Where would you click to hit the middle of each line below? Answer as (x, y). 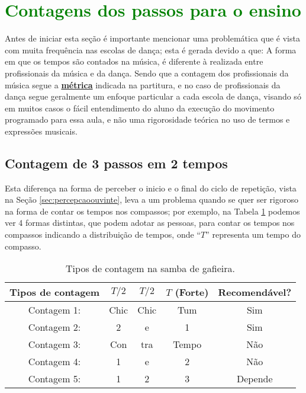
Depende (255, 379)
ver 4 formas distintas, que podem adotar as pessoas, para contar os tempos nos (150, 223)
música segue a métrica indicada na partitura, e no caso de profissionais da (143, 84)
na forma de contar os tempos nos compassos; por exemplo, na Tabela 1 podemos (152, 211)
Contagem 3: (54, 344)
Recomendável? (255, 292)
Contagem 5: (54, 379)
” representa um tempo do (253, 234)
